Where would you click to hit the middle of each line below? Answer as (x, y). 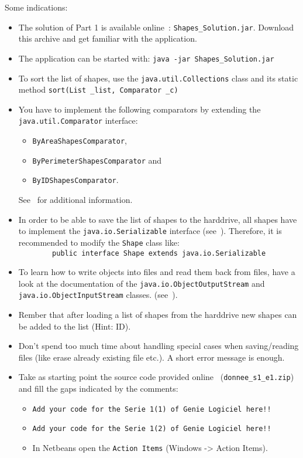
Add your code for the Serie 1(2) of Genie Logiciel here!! (152, 429)
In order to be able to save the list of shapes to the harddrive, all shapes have (158, 219)
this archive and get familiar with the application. (108, 38)
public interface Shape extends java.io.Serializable (159, 253)
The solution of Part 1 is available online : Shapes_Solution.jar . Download (156, 27)
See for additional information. (75, 200)
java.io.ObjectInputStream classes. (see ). (98, 295)
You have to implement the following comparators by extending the (140, 109)
